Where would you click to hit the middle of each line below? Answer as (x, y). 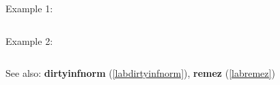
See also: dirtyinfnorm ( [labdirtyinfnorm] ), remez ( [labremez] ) (140, 73)
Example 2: (29, 40)
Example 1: (29, 8)
